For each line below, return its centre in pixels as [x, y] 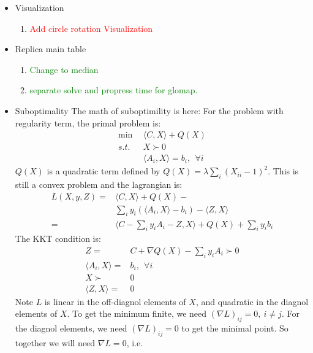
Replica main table [51, 49]
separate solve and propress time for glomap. [114, 90]
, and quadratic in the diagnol [252, 301]
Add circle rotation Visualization [91, 28]
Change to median [64, 69]
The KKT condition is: [58, 239]
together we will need [55, 343]
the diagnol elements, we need [71, 328]
